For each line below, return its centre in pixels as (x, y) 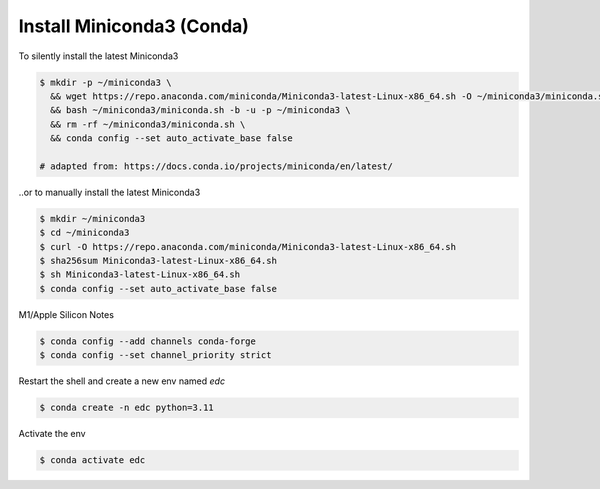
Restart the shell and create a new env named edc (121, 381)
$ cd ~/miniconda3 (84, 233)
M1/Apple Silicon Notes (66, 314)
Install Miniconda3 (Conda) (134, 26)
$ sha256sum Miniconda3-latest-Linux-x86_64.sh (158, 261)
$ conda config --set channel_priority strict (155, 355)
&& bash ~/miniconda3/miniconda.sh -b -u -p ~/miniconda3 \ (200, 110)
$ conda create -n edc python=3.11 (126, 408)
